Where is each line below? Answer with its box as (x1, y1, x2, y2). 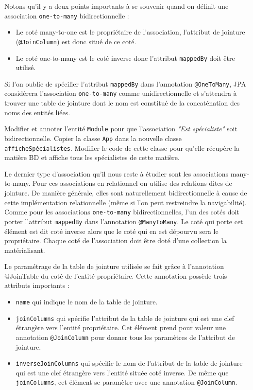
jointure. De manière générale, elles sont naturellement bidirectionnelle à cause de (4, 188, 247, 197)
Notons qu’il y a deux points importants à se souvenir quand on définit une (4, 1, 229, 11)
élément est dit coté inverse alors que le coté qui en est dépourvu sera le (4, 226, 219, 236)
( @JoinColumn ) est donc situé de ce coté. (16, 36, 136, 46)
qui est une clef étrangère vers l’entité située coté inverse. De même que (16, 367, 229, 377)
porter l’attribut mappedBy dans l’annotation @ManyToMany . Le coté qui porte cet (4, 216, 243, 226)
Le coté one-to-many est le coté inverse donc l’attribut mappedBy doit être (16, 53, 235, 63)
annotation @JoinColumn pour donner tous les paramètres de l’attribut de (16, 332, 235, 342)
